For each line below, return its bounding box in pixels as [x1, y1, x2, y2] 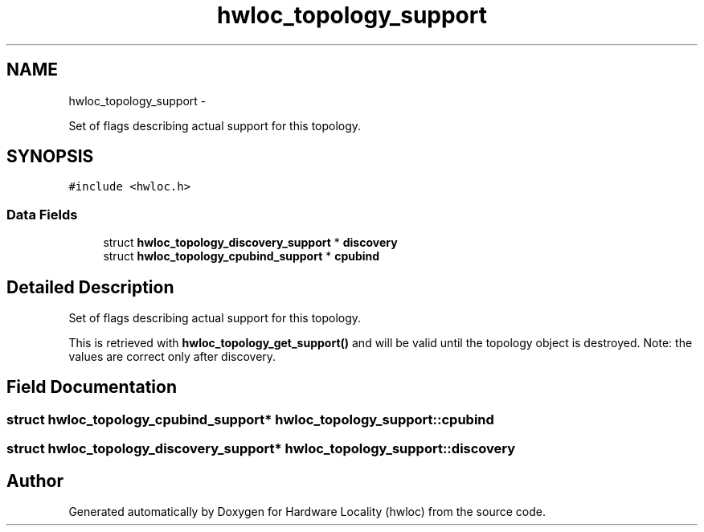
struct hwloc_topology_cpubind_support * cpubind [103, 249, 380, 264]
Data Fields [6, 206, 78, 223]
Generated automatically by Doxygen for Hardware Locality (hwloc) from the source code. [68, 505, 546, 519]
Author [6, 470, 63, 491]
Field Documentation [6, 377, 177, 398]
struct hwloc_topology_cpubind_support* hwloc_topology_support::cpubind [6, 411, 494, 428]
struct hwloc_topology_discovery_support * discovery [103, 235, 398, 250]
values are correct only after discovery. [68, 350, 276, 364]
